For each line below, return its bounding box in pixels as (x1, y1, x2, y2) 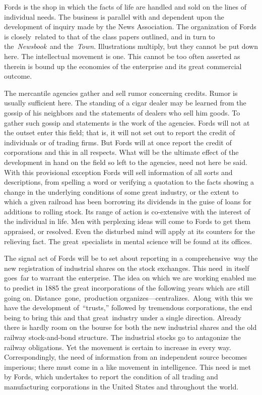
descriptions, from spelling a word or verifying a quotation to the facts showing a (4, 177, 254, 187)
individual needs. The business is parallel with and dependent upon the (4, 11, 224, 22)
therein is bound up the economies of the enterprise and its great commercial (4, 61, 242, 71)
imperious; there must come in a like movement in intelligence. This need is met (4, 361, 251, 372)
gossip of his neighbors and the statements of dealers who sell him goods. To (4, 107, 240, 118)
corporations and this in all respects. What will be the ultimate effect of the (4, 147, 239, 157)
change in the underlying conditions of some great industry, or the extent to (4, 186, 239, 197)
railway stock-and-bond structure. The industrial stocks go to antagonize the (4, 332, 241, 342)
